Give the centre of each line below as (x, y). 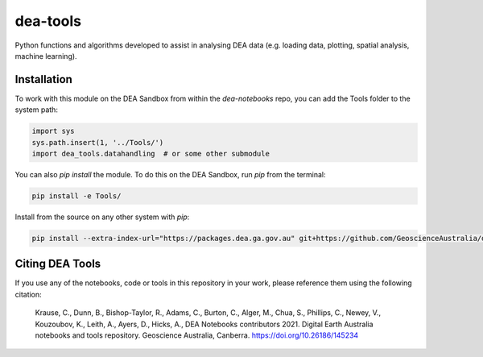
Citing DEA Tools (58, 264)
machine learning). (46, 56)
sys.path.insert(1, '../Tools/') (98, 142)
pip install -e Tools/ (76, 196)
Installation (43, 79)
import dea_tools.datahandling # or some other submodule (151, 154)
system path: (36, 110)
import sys (53, 131)
